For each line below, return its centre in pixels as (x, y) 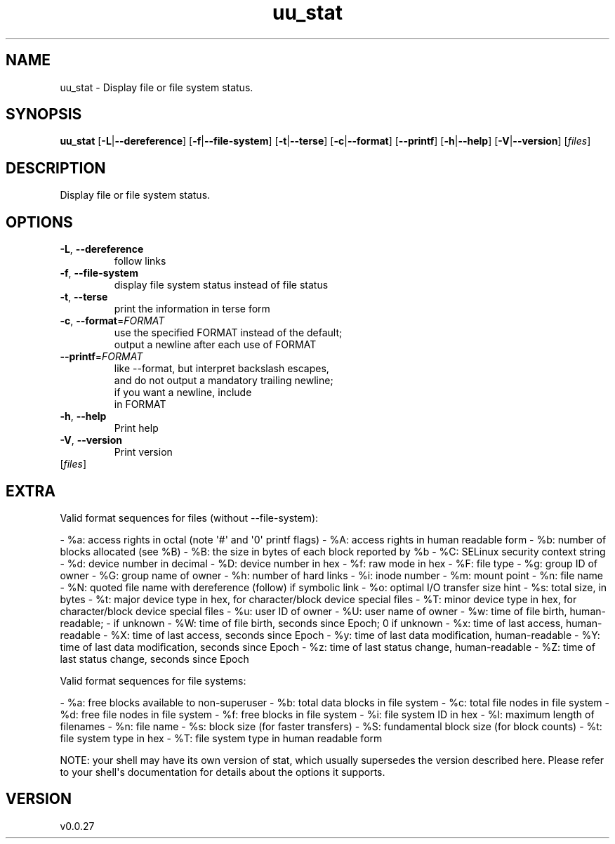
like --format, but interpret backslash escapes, (221, 369)
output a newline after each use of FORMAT (215, 345)
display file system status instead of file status (221, 285)
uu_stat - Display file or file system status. (157, 87)
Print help (136, 428)
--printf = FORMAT (101, 357)
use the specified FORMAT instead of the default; (228, 333)
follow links (140, 261)
